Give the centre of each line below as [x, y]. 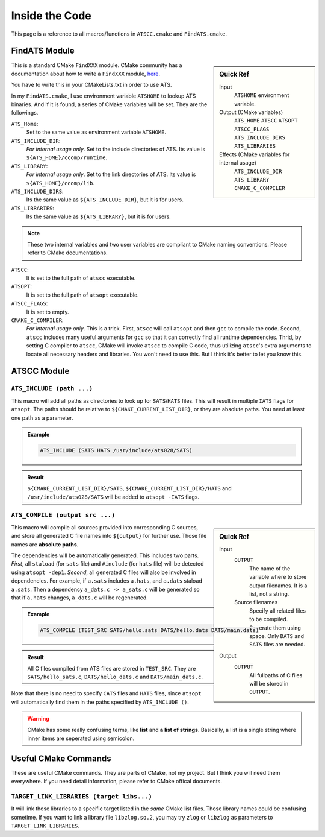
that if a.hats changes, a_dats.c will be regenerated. [80, 598]
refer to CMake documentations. [67, 253]
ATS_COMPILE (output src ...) [63, 515]
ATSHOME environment [262, 95]
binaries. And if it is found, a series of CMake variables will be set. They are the [109, 104]
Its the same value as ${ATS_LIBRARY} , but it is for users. [98, 216]
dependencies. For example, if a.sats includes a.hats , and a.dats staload [107, 581]
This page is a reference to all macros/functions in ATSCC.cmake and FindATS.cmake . [119, 34]
